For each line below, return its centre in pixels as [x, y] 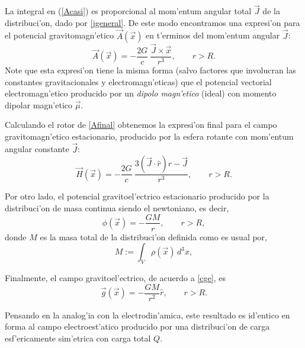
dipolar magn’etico [39, 104]
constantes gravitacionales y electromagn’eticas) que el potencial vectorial [138, 81]
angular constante [37, 149]
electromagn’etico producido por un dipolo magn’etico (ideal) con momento [141, 93]
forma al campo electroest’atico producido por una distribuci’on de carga [137, 326]
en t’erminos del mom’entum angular [213, 35]
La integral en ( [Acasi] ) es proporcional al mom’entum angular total [128, 11]
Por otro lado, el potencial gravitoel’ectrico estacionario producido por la [137, 196]
